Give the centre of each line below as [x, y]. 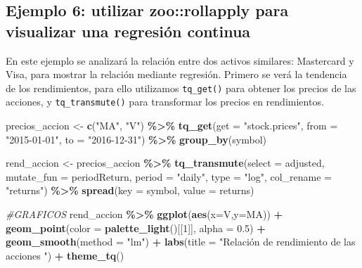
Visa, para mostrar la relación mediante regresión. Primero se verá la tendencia [176, 74]
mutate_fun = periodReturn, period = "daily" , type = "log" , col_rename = [169, 176]
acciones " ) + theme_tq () [65, 255]
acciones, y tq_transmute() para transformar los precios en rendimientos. [165, 102]
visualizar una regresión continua [128, 31]
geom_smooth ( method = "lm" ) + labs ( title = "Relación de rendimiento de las [181, 242]
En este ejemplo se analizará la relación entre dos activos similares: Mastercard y [180, 60]
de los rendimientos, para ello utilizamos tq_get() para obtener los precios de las [181, 88]
